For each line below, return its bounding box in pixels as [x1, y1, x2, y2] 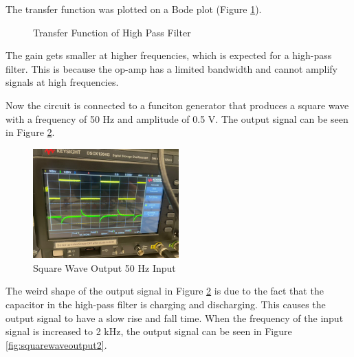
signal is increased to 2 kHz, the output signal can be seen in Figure [5, 324, 292, 338]
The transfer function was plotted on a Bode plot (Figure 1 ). [5, 2, 262, 16]
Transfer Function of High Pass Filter [33, 25, 191, 39]
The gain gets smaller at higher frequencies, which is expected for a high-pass [5, 48, 332, 62]
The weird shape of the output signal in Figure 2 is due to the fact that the [5, 284, 324, 298]
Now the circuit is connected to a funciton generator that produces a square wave [5, 97, 349, 112]
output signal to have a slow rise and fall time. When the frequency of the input [5, 310, 344, 325]
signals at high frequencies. [5, 75, 119, 89]
